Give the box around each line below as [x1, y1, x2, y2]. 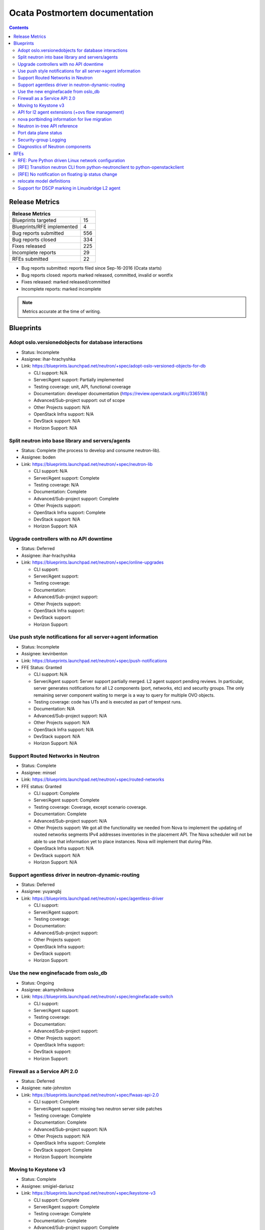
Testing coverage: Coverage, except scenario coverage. [33, 804, 147, 810]
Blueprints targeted [12, 217, 56, 224]
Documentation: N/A [33, 706, 75, 712]
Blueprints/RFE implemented [12, 223, 78, 230]
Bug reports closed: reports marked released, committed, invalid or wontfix [21, 272, 173, 278]
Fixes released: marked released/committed [21, 279, 110, 285]
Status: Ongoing [21, 980, 54, 986]
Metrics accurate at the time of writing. [22, 308, 101, 314]
